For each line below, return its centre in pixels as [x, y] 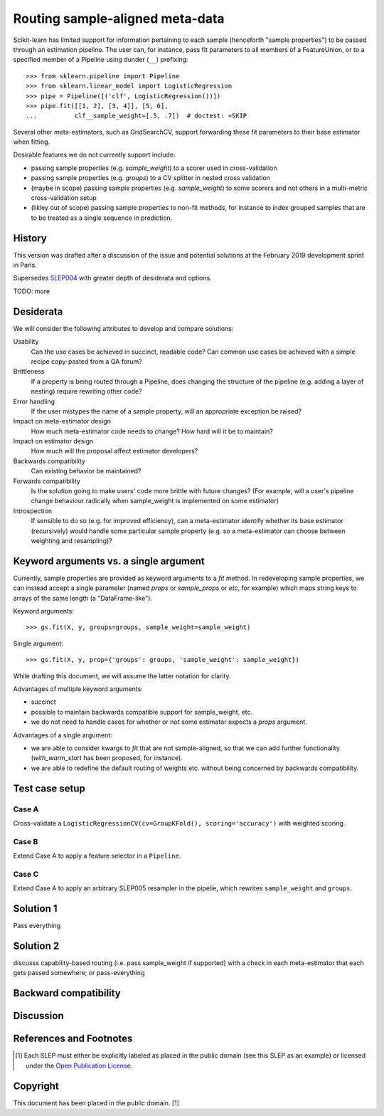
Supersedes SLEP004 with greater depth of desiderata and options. [113, 278]
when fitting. [32, 142]
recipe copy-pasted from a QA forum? [86, 361]
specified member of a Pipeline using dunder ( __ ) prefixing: [101, 60]
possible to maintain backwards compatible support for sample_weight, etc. [142, 712]
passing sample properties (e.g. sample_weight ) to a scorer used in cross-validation [154, 168]
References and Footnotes [73, 1039]
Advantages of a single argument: [63, 735]
